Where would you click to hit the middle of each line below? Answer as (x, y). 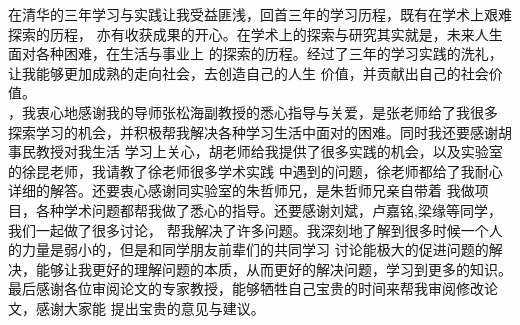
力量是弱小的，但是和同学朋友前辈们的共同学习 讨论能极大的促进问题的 (255, 249)
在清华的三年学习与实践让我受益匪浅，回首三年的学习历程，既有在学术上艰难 (260, 14)
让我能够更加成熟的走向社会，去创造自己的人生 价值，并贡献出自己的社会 (248, 72)
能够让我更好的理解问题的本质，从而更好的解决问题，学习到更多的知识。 (273, 268)
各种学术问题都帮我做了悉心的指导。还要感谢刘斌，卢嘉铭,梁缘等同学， (268, 209)
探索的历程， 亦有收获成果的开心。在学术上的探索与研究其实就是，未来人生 (255, 33)
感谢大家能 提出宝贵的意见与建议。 (150, 307)
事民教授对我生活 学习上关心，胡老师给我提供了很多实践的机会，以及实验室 (255, 151)
